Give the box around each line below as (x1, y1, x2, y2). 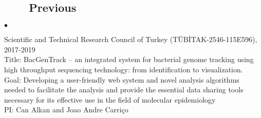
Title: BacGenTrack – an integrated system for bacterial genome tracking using (4, 54, 254, 65)
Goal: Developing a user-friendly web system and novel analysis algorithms (4, 74, 239, 85)
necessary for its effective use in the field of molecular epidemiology (4, 94, 216, 105)
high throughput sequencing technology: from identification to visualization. (4, 64, 243, 74)
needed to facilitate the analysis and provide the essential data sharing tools (4, 84, 244, 95)
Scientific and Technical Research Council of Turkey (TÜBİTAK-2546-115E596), (4, 34, 257, 45)
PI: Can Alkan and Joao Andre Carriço (4, 104, 128, 115)
